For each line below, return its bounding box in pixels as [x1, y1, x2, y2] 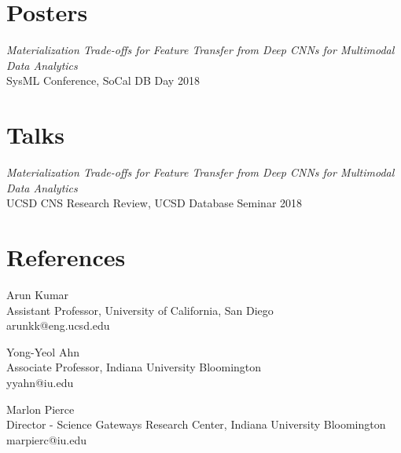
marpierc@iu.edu [6, 431, 86, 448]
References [6, 241, 126, 272]
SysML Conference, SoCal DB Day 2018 [6, 72, 200, 89]
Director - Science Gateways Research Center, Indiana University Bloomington [6, 416, 386, 433]
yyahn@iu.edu [6, 374, 74, 390]
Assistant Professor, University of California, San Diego [6, 301, 274, 318]
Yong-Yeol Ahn [6, 343, 79, 360]
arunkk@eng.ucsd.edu [6, 317, 110, 334]
